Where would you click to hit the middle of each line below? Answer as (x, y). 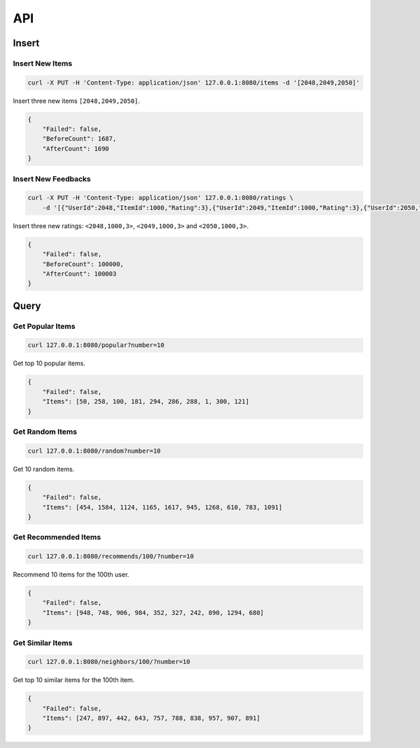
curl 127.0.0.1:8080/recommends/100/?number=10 (111, 557)
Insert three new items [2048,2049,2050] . (76, 101)
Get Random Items (45, 432)
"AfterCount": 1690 (76, 148)
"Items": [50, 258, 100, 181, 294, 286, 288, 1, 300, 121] (146, 402)
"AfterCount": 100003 (79, 274)
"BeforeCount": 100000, (83, 264)
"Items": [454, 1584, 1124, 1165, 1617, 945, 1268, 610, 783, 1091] (162, 507)
